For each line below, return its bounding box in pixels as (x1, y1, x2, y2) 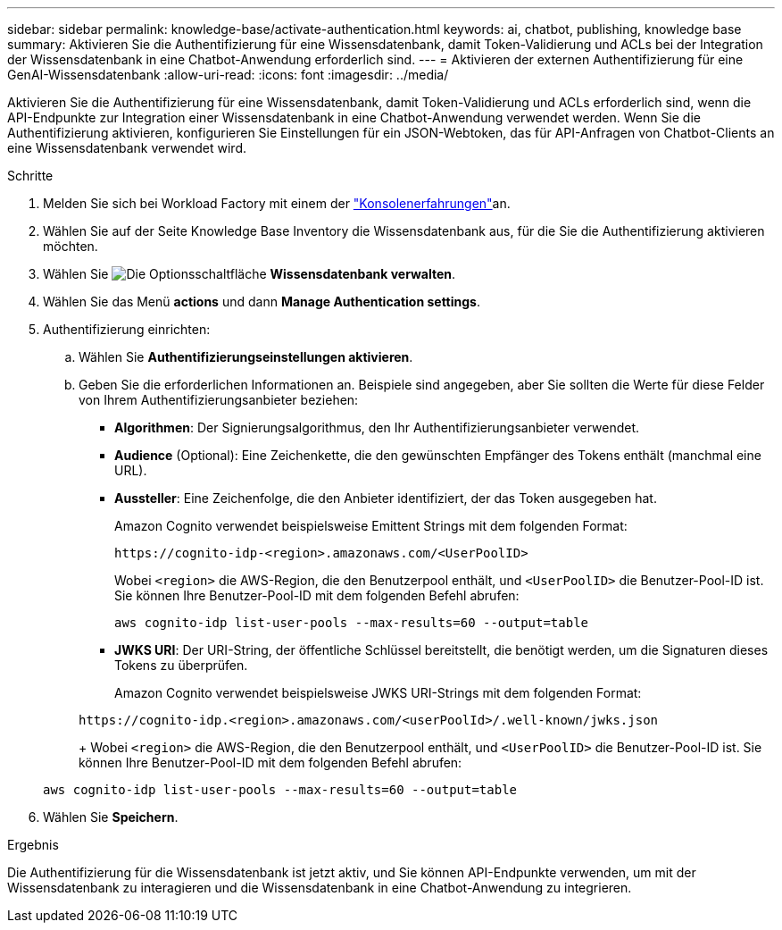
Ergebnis (7, 837, 59, 852)
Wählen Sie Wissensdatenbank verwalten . (43, 266, 456, 281)
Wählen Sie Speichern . (43, 809, 179, 825)
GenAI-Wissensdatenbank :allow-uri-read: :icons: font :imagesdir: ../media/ (7, 67, 449, 82)
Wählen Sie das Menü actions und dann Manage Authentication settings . (43, 294, 480, 309)
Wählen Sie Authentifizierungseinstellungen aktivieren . (79, 349, 413, 364)
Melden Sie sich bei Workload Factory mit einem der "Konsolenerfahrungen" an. (43, 196, 511, 211)
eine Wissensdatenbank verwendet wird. (7, 140, 247, 155)
